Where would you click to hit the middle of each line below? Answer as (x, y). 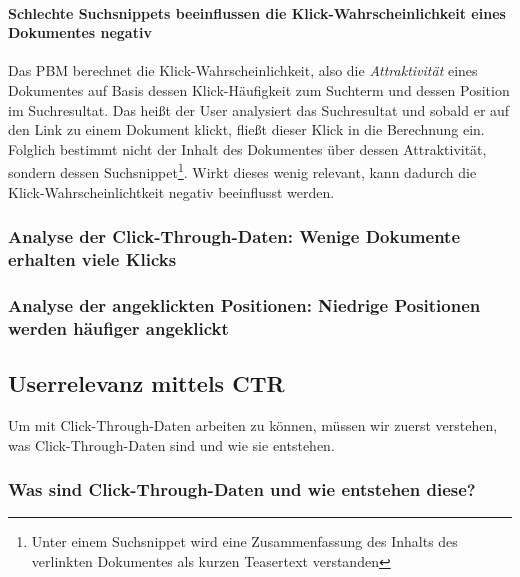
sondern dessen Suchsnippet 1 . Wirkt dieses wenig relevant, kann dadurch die (242, 171)
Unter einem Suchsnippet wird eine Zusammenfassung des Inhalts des (244, 541)
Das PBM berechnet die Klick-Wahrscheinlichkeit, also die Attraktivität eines (243, 70)
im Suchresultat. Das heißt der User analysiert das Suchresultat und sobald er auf (259, 109)
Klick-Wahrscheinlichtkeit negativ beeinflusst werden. (171, 191)
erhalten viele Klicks (92, 259)
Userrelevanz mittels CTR (146, 383)
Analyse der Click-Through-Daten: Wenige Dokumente (234, 236)
